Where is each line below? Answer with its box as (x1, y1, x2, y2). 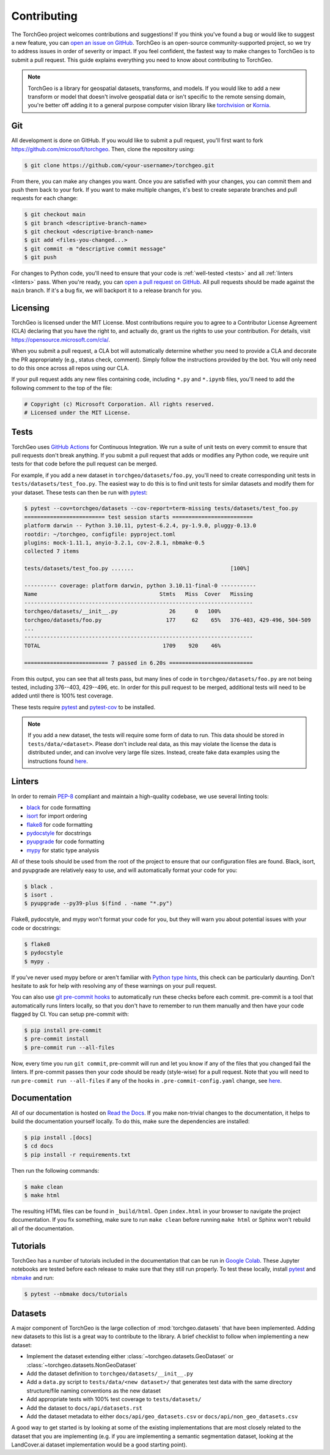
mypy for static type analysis (26, 846, 100, 854)
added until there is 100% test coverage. (11, 692, 113, 699)
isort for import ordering (26, 812, 88, 820)
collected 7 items (24, 548, 79, 555)
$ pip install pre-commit (24, 1027, 102, 1034)
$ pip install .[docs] (24, 1134, 92, 1141)
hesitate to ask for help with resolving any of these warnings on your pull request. (11, 982, 217, 989)
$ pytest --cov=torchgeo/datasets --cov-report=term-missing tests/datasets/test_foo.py (24, 505, 299, 512)
